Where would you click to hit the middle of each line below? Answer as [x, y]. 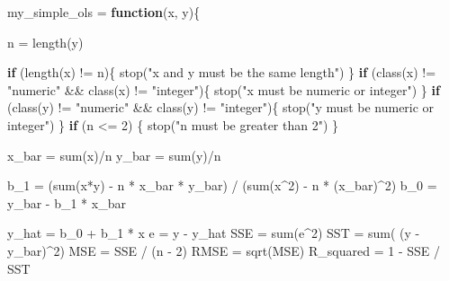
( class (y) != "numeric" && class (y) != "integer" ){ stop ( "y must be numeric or [221, 107]
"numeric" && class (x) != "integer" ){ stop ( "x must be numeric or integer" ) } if [224, 89]
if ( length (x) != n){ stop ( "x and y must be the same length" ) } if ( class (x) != [222, 72]
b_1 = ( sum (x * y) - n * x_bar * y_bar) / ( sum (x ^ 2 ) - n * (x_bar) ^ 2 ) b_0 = [222, 185]
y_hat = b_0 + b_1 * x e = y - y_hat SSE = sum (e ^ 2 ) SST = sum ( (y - [214, 233]
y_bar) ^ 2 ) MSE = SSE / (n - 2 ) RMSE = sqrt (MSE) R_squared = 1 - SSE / [224, 250]
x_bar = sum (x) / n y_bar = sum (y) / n [114, 155]
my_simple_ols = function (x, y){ [104, 12]
